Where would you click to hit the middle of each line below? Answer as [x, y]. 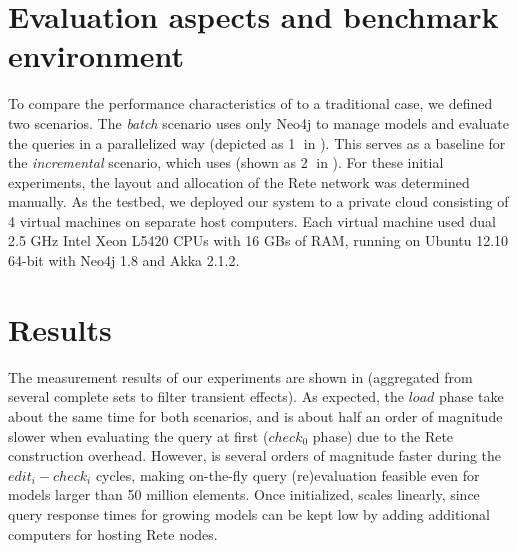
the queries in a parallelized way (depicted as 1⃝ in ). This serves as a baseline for [257, 142]
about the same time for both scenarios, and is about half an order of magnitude [255, 415]
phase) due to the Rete [383, 435]
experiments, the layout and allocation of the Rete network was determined [239, 181]
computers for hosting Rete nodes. [113, 533]
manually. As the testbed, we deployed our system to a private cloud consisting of [258, 201]
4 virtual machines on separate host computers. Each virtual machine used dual [252, 220]
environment [96, 55]
